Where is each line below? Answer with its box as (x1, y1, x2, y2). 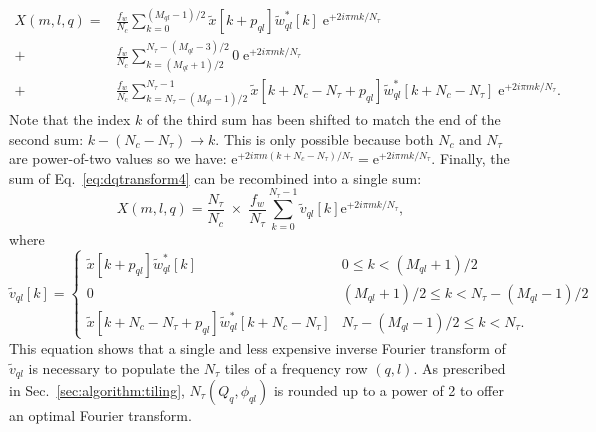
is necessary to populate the (28, 357, 200, 378)
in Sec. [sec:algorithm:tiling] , (9, 380, 185, 401)
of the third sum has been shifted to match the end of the (146, 108, 501, 129)
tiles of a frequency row (224, 357, 368, 378)
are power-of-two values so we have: (9, 148, 227, 169)
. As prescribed (413, 357, 506, 378)
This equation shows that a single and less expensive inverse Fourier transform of (9, 337, 506, 358)
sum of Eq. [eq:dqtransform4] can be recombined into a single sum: (9, 167, 422, 188)
